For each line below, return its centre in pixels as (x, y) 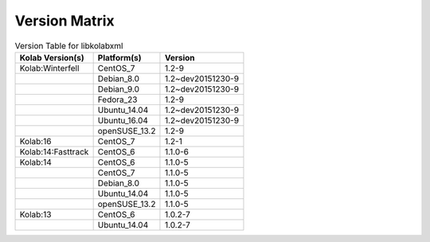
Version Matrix (64, 21)
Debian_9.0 (118, 89)
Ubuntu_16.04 (123, 120)
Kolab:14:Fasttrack (54, 151)
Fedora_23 (117, 100)
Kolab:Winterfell (49, 68)
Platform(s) (119, 57)
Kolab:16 (35, 141)
